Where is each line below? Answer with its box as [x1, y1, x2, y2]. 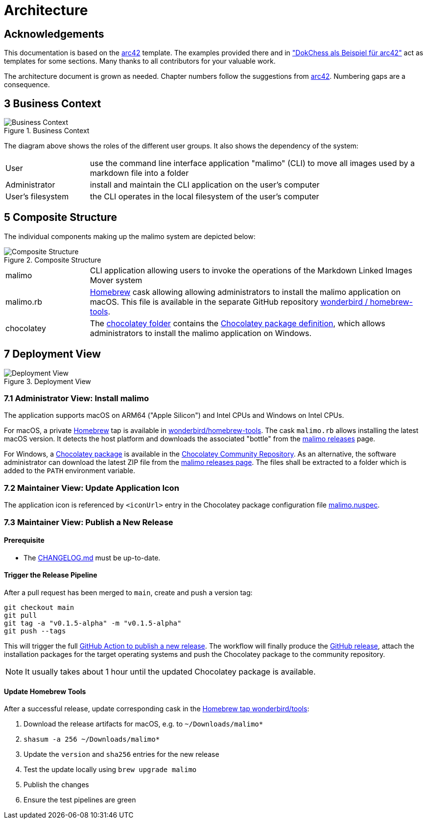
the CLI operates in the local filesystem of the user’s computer [90, 192, 319, 202]
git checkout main [4, 604, 74, 612]
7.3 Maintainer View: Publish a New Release [4, 517, 173, 527]
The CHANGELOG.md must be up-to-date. [24, 553, 161, 562]
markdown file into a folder [90, 168, 189, 178]
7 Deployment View [4, 348, 101, 361]
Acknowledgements [4, 27, 104, 40]
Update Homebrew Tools [4, 687, 86, 696]
